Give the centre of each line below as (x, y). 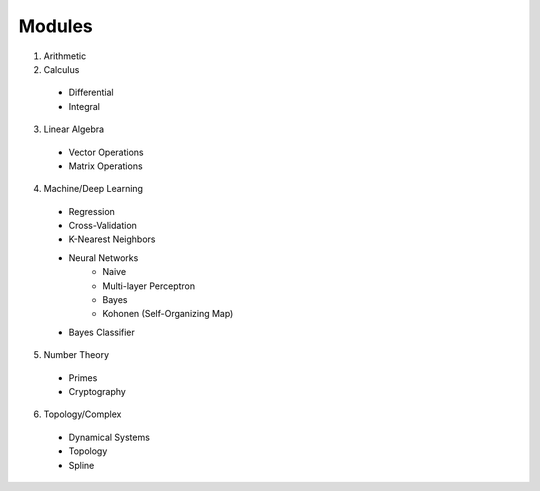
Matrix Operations (106, 166)
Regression (91, 211)
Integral (84, 106)
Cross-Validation (102, 226)
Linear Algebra (74, 129)
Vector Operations (106, 152)
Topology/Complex (82, 414)
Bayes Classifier (101, 332)
